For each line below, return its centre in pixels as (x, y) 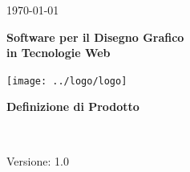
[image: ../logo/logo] (67, 81)
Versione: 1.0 (38, 160)
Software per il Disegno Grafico (95, 37)
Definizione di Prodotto (73, 106)
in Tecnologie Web (59, 53)
